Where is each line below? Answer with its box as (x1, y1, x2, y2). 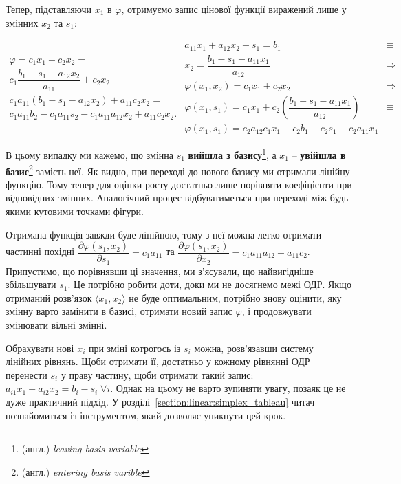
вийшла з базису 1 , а (188, 146, 277, 162)
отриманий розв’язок (6, 290, 92, 305)
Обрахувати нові (6, 340, 74, 355)
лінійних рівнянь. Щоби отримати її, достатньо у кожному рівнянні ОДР (6, 354, 310, 368)
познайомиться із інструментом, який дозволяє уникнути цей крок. (6, 408, 286, 422)
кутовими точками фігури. (34, 204, 144, 218)
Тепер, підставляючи (6, 2, 92, 16)
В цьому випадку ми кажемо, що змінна (6, 147, 173, 162)
